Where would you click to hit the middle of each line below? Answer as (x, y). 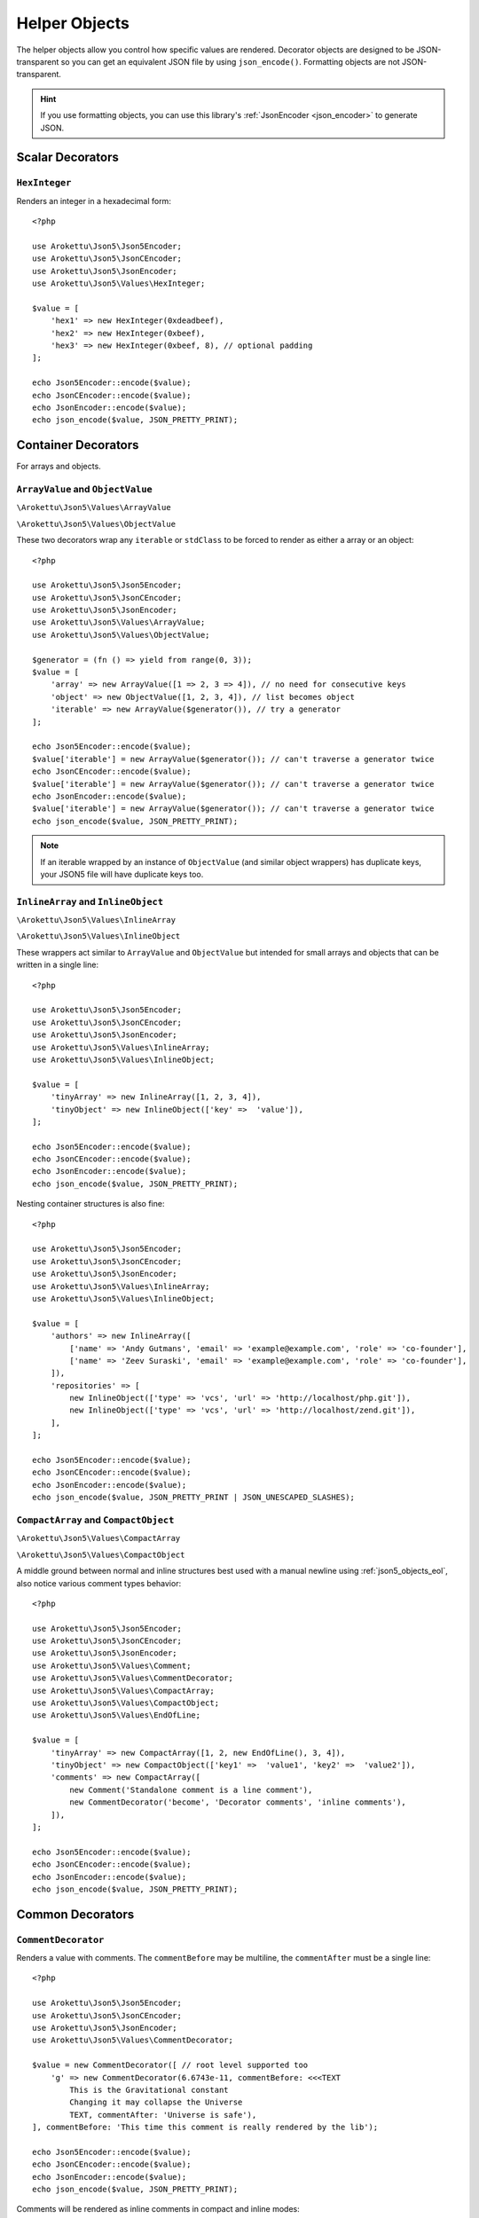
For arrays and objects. (59, 467)
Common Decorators (75, 1914)
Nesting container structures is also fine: (90, 1204)
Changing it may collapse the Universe (156, 2102)
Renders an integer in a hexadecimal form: (94, 201)
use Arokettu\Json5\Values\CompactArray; (123, 1691)
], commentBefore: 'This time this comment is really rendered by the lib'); (205, 2128)
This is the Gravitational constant (149, 2090)
